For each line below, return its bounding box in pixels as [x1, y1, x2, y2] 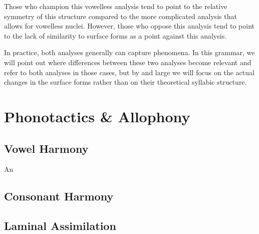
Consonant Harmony [4, 188, 114, 204]
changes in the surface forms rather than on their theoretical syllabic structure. [4, 77, 247, 87]
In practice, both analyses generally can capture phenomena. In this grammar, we [4, 47, 255, 58]
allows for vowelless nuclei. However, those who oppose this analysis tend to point [4, 21, 254, 31]
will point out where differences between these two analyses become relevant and [4, 57, 251, 67]
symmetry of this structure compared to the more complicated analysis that [4, 11, 237, 21]
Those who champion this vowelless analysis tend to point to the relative [4, 1, 227, 11]
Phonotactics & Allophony [4, 106, 190, 126]
